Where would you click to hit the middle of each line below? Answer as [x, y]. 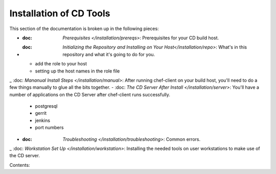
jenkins [43, 120]
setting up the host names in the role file [77, 71]
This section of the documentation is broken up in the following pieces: [84, 29]
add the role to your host [61, 64]
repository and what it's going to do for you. [109, 54]
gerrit [41, 113]
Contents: [20, 165]
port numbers [49, 128]
